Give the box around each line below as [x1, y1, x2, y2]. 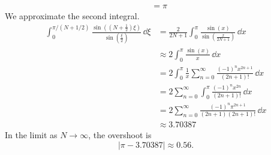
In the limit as [5, 129, 58, 141]
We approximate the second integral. [5, 10, 140, 22]
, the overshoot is [88, 129, 152, 141]
